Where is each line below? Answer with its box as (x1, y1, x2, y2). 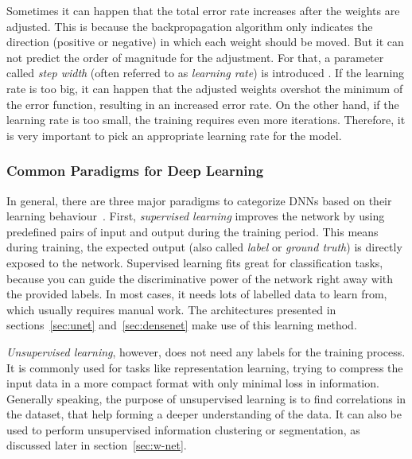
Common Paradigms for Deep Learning (6, 161, 264, 181)
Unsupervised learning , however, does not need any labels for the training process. (6, 343, 406, 360)
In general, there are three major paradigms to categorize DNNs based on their (6, 192, 392, 208)
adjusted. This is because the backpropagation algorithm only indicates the (6, 18, 373, 34)
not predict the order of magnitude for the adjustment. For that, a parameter (6, 49, 384, 65)
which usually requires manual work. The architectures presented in (6, 301, 336, 317)
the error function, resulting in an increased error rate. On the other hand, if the (6, 95, 399, 112)
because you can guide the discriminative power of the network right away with (6, 270, 394, 286)
